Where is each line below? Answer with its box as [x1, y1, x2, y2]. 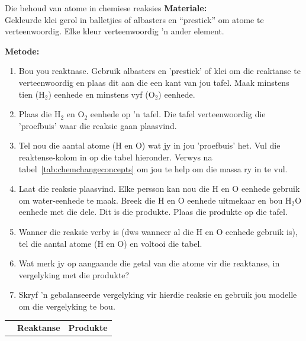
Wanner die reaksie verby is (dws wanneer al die [18, 225, 194, 237]
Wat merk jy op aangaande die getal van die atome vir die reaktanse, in [18, 257, 280, 269]
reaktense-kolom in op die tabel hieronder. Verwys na [18, 150, 212, 163]
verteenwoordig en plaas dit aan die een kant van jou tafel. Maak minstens [18, 76, 289, 88]
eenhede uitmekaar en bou [187, 194, 283, 206]
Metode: [5, 44, 40, 57]
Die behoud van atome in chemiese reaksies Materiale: [5, 2, 207, 14]
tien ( [18, 88, 39, 100]
